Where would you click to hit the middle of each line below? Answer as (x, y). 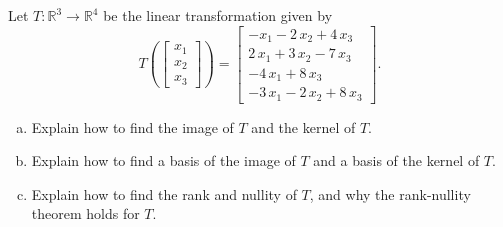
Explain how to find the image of (132, 126)
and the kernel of (303, 126)
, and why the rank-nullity (390, 193)
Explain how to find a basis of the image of (163, 160)
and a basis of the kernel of (396, 160)
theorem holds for (85, 213)
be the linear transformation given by (218, 15)
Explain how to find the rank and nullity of (164, 193)
